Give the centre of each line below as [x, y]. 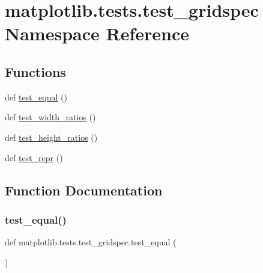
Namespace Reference [97, 33]
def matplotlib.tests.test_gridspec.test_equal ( [91, 242]
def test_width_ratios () [50, 117]
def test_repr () [34, 157]
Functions [35, 71]
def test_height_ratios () [51, 137]
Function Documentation [84, 190]
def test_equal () [36, 97]
